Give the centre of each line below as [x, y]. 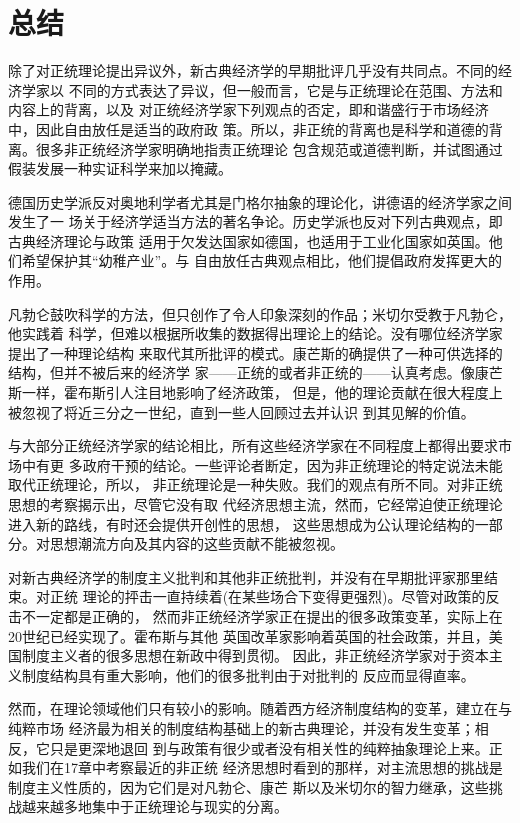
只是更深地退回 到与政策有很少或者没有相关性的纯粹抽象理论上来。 [269, 747]
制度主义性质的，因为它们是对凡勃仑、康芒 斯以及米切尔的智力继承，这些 [248, 786]
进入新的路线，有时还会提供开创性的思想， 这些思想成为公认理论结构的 [241, 523]
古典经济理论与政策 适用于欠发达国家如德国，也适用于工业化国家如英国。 [248, 240]
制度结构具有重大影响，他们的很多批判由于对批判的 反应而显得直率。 [248, 674]
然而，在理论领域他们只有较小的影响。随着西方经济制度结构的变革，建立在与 [260, 708]
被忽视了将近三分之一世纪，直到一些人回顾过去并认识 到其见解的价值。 [241, 411]
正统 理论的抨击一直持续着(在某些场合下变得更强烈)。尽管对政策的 [267, 596]
